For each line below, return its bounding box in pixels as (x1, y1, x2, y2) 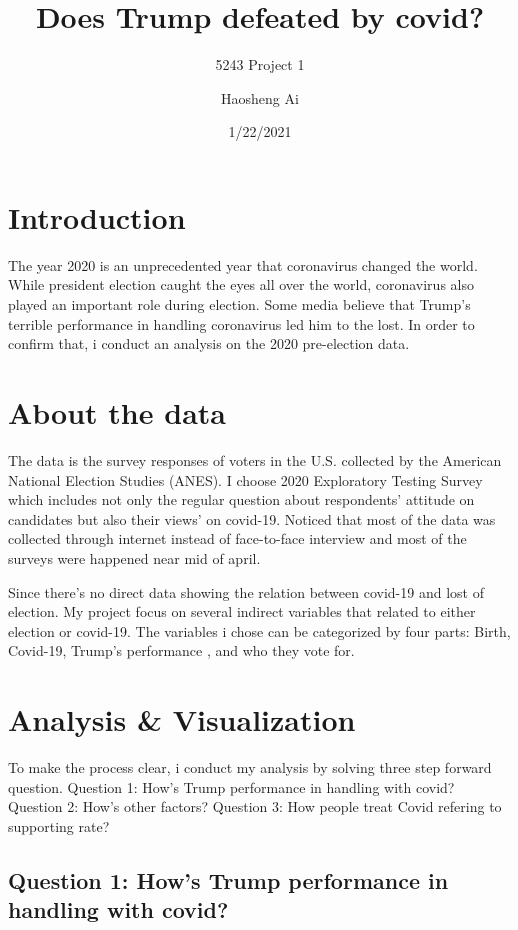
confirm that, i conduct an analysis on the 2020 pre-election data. (8, 333, 410, 354)
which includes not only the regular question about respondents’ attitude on (8, 489, 475, 510)
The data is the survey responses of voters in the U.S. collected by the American (8, 449, 502, 470)
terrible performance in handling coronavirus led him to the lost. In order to (8, 313, 475, 334)
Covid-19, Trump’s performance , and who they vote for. (8, 640, 355, 661)
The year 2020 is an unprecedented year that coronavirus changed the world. (8, 254, 478, 275)
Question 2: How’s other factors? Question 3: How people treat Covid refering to (8, 796, 502, 817)
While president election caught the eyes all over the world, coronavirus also (8, 274, 474, 295)
